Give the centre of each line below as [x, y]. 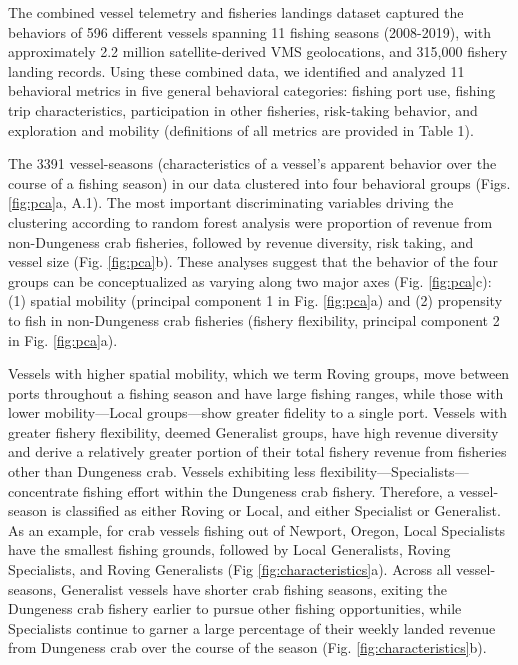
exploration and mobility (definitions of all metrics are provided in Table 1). [241, 129]
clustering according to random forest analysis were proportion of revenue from [250, 221]
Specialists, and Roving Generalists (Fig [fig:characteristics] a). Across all [230, 569]
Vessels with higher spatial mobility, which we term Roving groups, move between [259, 373]
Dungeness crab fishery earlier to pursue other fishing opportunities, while [235, 608]
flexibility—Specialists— [394, 471]
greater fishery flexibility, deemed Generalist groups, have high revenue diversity [253, 431]
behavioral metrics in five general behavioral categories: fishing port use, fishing [252, 90]
